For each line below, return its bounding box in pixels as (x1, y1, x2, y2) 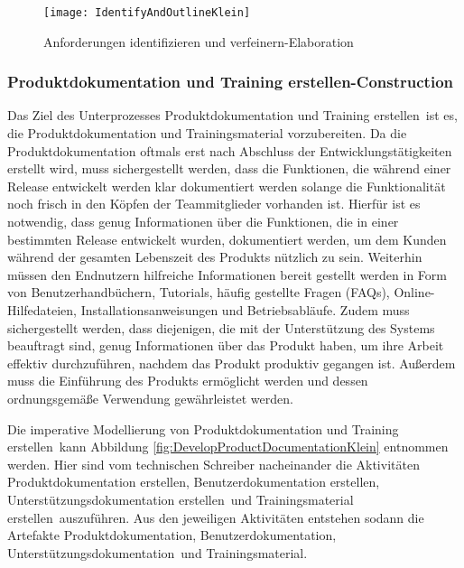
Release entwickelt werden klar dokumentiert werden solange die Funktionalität (7, 176, 446, 195)
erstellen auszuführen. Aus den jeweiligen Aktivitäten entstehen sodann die (7, 507, 424, 526)
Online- (394, 283, 435, 302)
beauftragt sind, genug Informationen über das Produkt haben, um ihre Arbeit (7, 336, 444, 355)
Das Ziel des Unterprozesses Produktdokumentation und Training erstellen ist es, (7, 106, 458, 125)
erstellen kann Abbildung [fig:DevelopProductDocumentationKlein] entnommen (7, 437, 449, 456)
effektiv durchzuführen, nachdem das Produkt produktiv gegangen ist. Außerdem (7, 353, 456, 372)
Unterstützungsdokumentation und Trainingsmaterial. (7, 543, 308, 562)
